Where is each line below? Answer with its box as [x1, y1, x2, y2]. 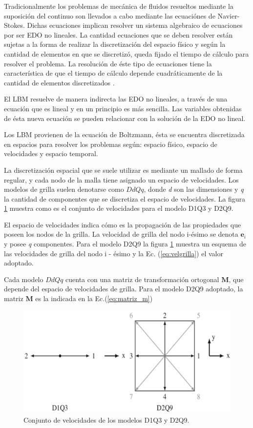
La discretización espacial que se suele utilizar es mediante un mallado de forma [4, 164, 243, 175]
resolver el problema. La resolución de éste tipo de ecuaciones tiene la [4, 58, 212, 68]
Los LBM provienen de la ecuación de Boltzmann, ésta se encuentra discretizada [4, 129, 245, 140]
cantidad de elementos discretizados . [4, 77, 115, 87]
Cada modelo [4, 274, 43, 284]
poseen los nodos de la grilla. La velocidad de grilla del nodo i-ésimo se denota [4, 229, 238, 239]
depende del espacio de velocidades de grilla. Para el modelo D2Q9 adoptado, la [4, 284, 243, 294]
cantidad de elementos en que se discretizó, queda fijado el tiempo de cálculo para [4, 48, 249, 59]
